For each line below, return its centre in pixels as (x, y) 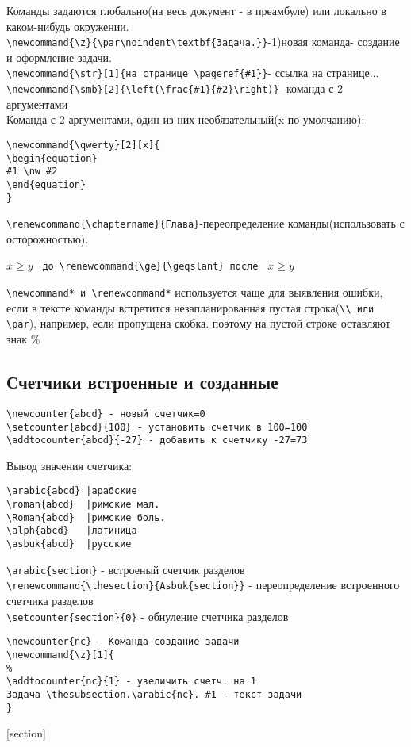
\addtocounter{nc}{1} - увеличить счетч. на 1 (131, 682)
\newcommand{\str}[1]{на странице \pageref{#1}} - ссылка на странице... (193, 73)
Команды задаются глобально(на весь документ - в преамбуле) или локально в (196, 10)
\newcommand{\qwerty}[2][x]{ (83, 145)
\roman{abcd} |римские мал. (83, 505)
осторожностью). (48, 238)
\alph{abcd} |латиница (72, 531)
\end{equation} (46, 184)
